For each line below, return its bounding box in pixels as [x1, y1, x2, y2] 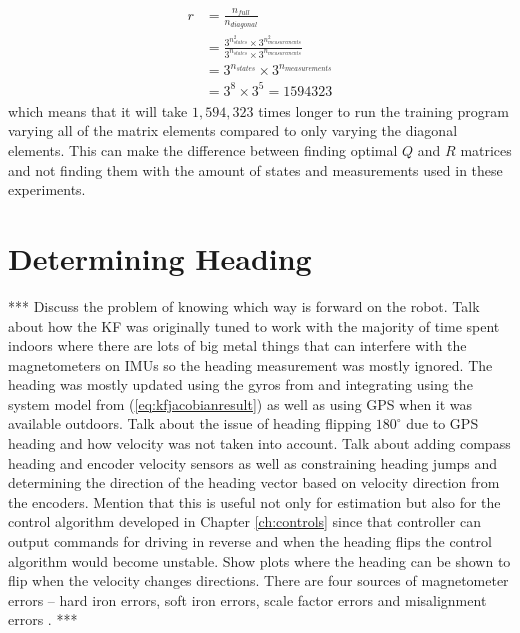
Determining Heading [8, 237, 312, 278]
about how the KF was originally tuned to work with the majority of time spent [8, 315, 500, 336]
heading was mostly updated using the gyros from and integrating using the [8, 374, 473, 395]
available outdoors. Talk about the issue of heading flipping [8, 413, 372, 434]
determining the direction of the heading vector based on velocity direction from [8, 472, 500, 493]
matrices [460, 140, 512, 161]
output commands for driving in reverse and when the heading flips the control [8, 531, 492, 552]
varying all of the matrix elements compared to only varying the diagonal [8, 120, 458, 141]
